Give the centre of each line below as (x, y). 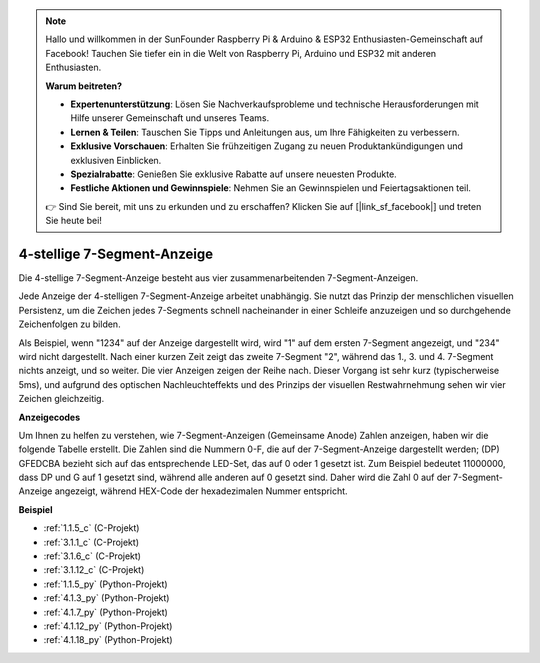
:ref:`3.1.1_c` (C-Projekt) (91, 542)
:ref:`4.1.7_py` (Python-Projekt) (106, 612)
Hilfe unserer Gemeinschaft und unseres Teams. (170, 118)
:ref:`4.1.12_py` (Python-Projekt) (108, 626)
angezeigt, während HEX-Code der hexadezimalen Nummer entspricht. (201, 491)
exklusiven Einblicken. (116, 160)
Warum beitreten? (84, 86)
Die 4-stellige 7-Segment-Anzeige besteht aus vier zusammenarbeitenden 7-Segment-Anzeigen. (218, 277)
